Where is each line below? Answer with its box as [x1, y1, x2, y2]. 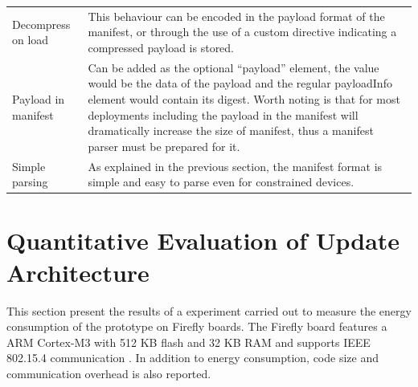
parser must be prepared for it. [88, 137, 240, 154]
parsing [12, 173, 48, 190]
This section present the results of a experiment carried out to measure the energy [6, 302, 412, 319]
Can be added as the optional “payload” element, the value [88, 59, 379, 75]
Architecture [6, 255, 150, 288]
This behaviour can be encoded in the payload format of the [88, 7, 385, 24]
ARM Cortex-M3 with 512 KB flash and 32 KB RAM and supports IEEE [6, 333, 371, 350]
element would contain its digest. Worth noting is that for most [88, 90, 400, 107]
